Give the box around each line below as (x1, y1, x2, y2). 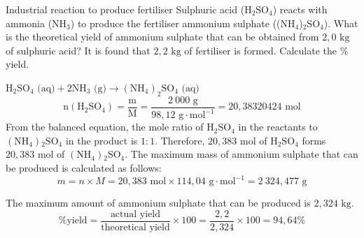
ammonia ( (6, 15, 52, 30)
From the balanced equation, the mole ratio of (6, 119, 204, 134)
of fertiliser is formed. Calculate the (184, 43, 337, 57)
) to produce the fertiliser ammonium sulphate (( (70, 15, 281, 30)
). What (323, 15, 358, 30)
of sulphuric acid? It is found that (6, 43, 150, 57)
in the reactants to (238, 119, 318, 134)
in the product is (65, 133, 138, 147)
